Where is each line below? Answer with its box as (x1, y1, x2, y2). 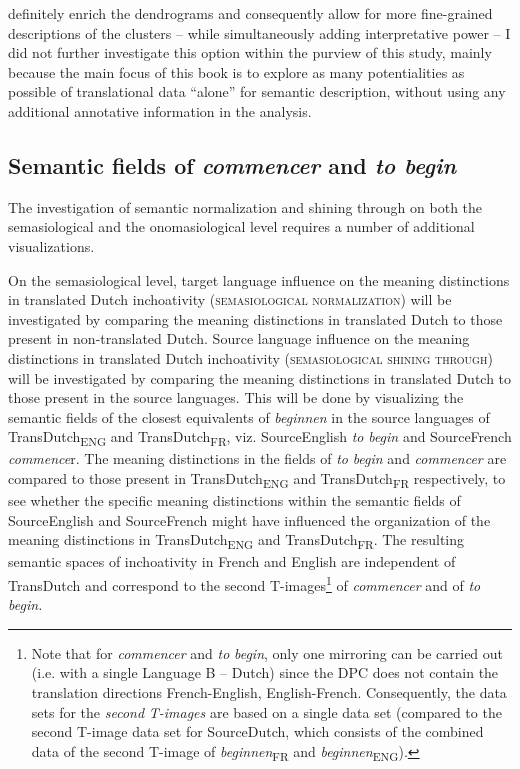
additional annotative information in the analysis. (8, 100, 312, 121)
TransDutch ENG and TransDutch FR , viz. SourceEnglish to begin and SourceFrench (8, 426, 512, 450)
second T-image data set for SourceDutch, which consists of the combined (31, 721, 484, 742)
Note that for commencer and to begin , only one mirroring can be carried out (31, 642, 504, 663)
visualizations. (8, 235, 95, 256)
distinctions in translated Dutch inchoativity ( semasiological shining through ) (8, 347, 493, 368)
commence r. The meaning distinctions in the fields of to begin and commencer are (8, 448, 507, 469)
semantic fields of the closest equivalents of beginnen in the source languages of (8, 406, 490, 427)
